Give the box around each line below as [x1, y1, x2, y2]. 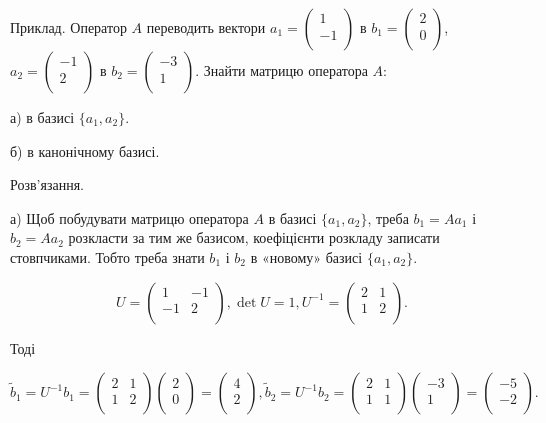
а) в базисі [10, 107, 75, 127]
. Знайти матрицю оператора [195, 60, 368, 80]
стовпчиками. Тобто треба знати [10, 246, 205, 267]
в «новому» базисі [250, 246, 363, 267]
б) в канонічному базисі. [10, 140, 160, 161]
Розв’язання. [10, 174, 84, 195]
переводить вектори [146, 17, 266, 37]
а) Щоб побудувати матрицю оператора [10, 207, 249, 228]
